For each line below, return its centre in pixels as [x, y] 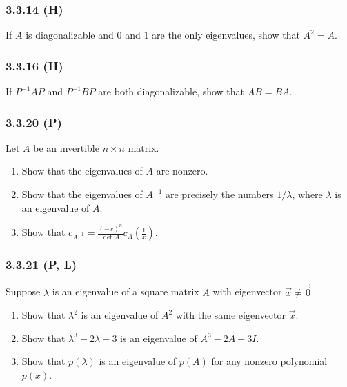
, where [307, 194]
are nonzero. [182, 171]
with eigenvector [247, 291]
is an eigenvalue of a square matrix [126, 291]
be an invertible [66, 147]
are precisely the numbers [220, 194]
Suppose [23, 291]
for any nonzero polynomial [269, 361]
